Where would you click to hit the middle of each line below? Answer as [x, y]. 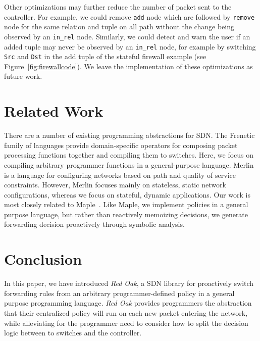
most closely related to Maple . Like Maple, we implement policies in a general [126, 204]
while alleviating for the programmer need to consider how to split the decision [126, 323]
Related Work [54, 111]
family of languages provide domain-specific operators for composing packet [121, 145]
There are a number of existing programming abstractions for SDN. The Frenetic [129, 135]
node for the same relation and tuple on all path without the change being [119, 27]
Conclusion [43, 259]
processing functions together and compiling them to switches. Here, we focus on [129, 155]
